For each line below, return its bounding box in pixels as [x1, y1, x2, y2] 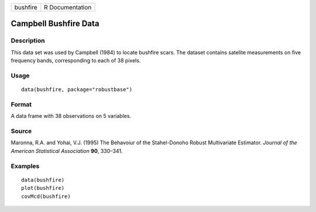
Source [11, 127, 32, 135]
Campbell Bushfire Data [11, 19, 99, 29]
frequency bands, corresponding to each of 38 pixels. [11, 57, 141, 64]
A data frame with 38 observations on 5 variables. [11, 113, 132, 120]
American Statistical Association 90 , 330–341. [11, 147, 123, 154]
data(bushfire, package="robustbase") [21, 86, 133, 93]
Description [11, 37, 45, 45]
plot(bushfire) [21, 185, 65, 192]
